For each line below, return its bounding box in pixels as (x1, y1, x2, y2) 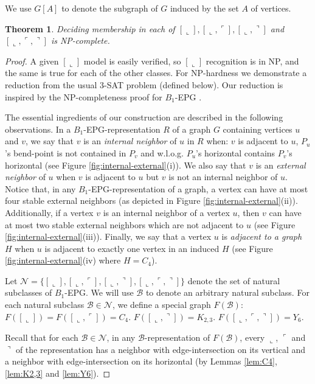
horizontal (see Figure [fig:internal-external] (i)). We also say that (5, 158, 246, 171)
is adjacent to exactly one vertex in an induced (44, 242, 220, 254)
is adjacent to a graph (221, 230, 302, 243)
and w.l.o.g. (140, 146, 184, 159)
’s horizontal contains (196, 146, 275, 159)
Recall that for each (5, 331, 78, 344)
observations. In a (5, 122, 71, 135)
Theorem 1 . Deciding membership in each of (5, 22, 175, 35)
